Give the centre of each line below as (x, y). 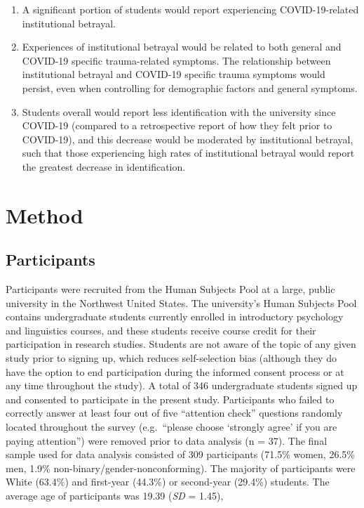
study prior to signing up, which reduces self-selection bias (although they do (171, 358)
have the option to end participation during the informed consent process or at (175, 371)
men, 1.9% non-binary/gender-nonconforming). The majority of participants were (181, 468)
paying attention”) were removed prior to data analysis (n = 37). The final (167, 440)
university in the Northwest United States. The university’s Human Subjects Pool (181, 302)
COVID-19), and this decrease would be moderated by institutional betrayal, (188, 139)
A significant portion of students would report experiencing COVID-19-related (190, 9)
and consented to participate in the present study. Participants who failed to (170, 399)
